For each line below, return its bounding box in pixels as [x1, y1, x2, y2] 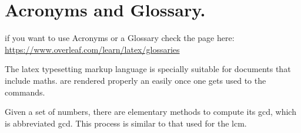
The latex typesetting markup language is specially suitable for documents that [5, 63, 291, 75]
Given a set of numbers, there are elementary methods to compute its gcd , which [5, 105, 296, 118]
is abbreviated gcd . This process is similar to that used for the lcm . [5, 117, 247, 129]
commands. [5, 86, 45, 98]
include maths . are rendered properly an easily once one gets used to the [5, 74, 266, 86]
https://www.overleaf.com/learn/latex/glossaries [5, 43, 180, 55]
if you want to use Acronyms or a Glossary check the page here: [5, 32, 235, 44]
